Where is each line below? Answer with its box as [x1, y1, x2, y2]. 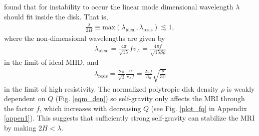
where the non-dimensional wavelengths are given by [4, 32, 165, 43]
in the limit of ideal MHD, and [4, 57, 99, 67]
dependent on [4, 93, 46, 104]
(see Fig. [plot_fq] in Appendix [151, 103, 247, 113]
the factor [4, 103, 34, 113]
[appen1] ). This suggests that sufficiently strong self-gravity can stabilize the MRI [4, 113, 255, 123]
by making [4, 122, 37, 133]
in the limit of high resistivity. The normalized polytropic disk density [4, 83, 219, 94]
